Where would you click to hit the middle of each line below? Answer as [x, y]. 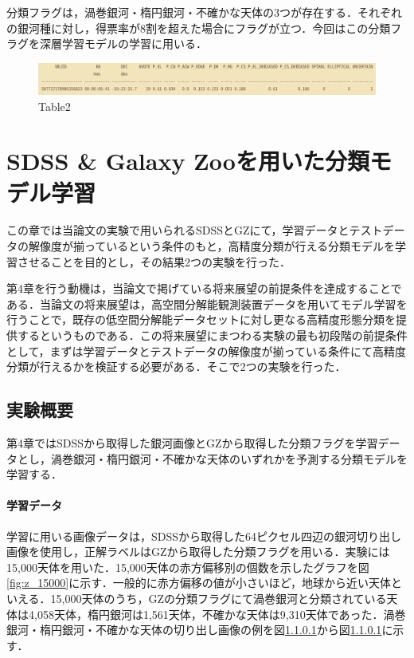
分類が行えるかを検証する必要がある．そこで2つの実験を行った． [176, 366]
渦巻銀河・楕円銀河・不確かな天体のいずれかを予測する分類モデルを [229, 458]
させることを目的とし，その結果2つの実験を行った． [154, 261]
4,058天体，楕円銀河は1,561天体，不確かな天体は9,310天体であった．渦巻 [217, 614]
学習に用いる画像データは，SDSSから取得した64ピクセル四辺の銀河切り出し [204, 536]
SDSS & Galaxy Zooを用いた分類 [188, 161]
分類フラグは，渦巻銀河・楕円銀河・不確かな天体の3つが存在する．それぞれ [204, 12]
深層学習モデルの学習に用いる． [123, 43]
